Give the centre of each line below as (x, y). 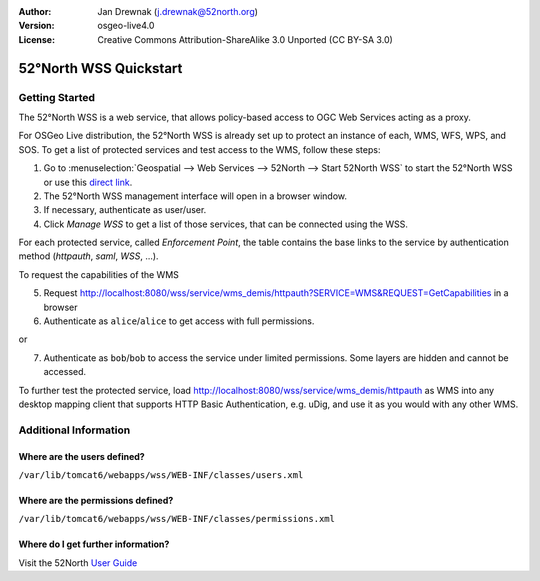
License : (36, 39)
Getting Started (56, 97)
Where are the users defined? (81, 456)
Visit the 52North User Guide (78, 562)
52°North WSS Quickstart (100, 68)
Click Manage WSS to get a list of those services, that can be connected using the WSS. (226, 224)
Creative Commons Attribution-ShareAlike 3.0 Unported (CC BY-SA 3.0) (245, 39)
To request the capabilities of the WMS (99, 274)
